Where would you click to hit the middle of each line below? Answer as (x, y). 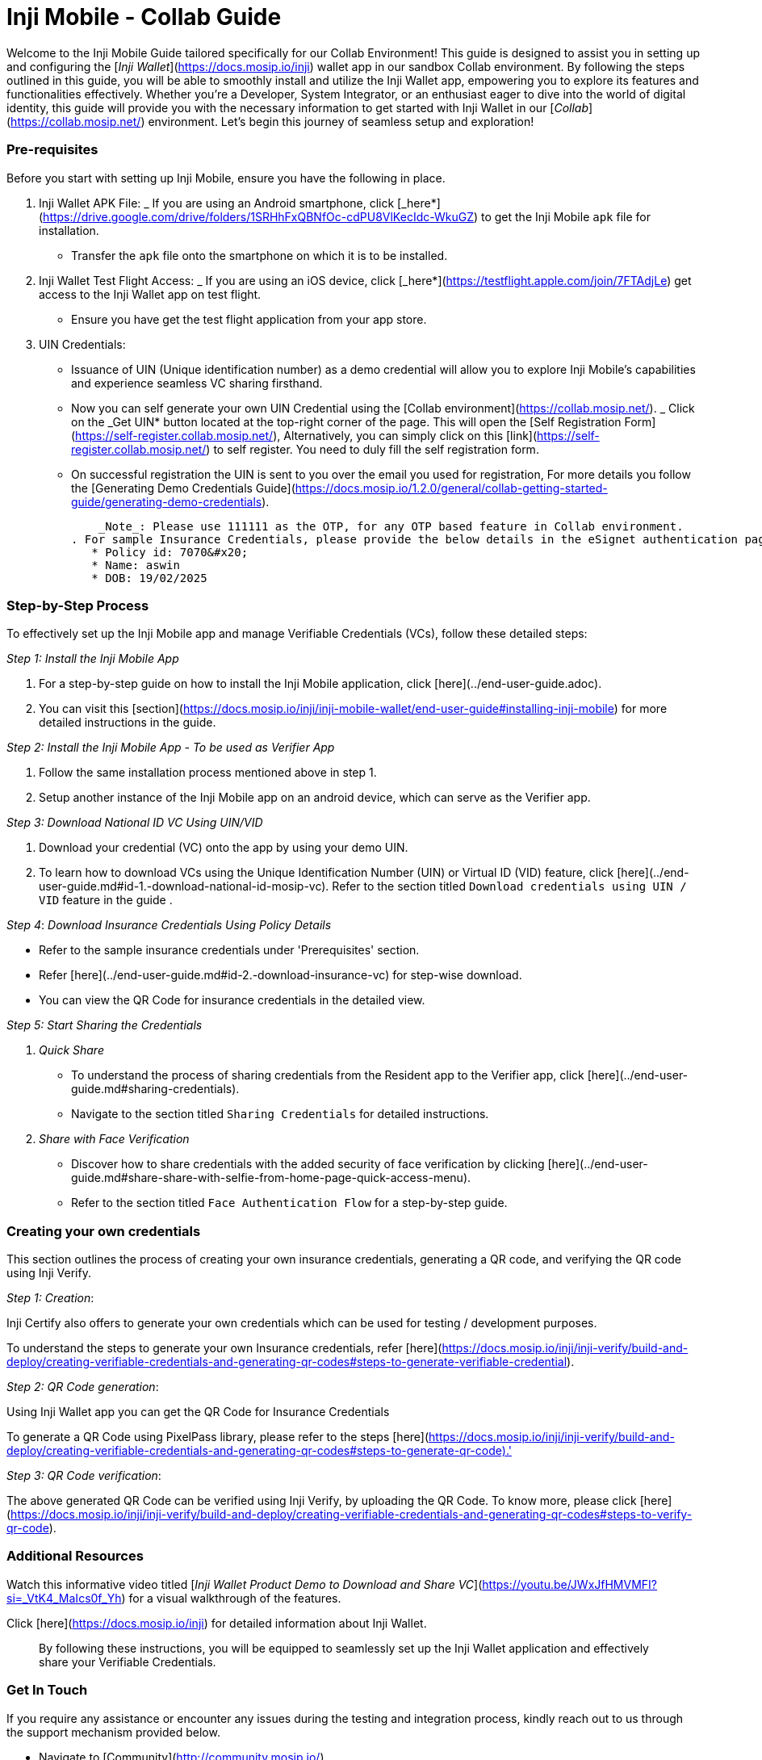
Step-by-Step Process (78, 605)
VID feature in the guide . (106, 900)
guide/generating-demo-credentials (167, 501)
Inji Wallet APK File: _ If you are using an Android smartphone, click (217, 203)
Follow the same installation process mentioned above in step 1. (208, 773)
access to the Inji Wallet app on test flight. (150, 294)
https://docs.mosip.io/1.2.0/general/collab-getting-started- (451, 488)
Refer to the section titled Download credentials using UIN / (509, 886)
